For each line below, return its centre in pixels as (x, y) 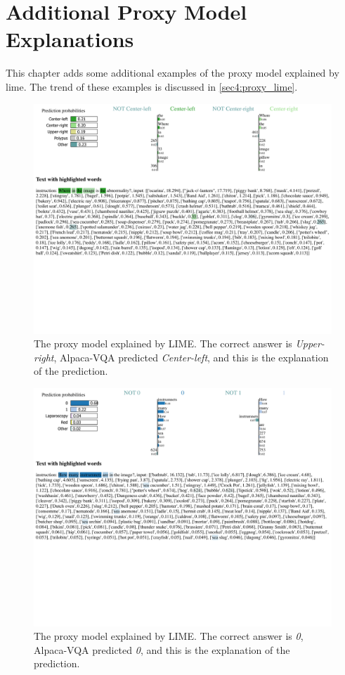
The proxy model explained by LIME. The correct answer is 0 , (169, 636)
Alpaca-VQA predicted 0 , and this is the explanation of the (162, 649)
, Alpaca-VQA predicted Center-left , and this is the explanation (191, 357)
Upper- (310, 343)
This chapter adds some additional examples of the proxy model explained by (172, 73)
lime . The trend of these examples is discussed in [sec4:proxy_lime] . (152, 86)
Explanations (70, 39)
